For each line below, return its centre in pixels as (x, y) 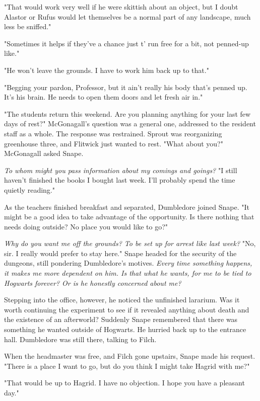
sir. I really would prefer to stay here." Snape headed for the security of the (120, 253)
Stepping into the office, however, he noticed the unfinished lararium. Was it (122, 300)
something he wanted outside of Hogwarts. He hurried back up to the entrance (125, 329)
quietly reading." (29, 189)
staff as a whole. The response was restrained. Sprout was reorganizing (113, 133)
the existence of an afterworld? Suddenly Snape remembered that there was (121, 319)
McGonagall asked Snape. (44, 153)
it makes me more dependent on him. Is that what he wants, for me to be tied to (128, 273)
